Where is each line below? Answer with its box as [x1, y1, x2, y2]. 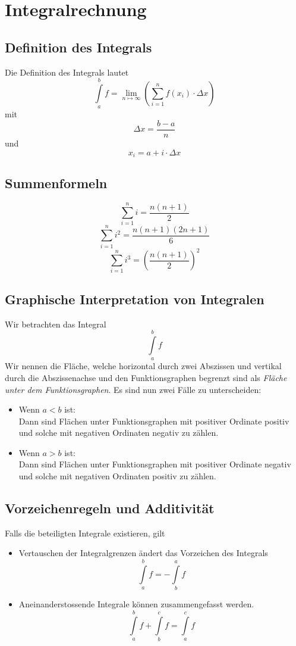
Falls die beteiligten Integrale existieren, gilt [5, 526, 165, 539]
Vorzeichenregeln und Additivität [5, 499, 215, 517]
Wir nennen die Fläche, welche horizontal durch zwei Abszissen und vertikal [5, 360, 282, 372]
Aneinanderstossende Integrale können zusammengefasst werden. [18, 598, 254, 610]
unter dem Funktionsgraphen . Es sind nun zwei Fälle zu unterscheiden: [5, 383, 262, 395]
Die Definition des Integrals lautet [5, 65, 129, 78]
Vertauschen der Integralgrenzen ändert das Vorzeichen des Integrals [18, 547, 268, 559]
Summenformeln [5, 174, 108, 192]
